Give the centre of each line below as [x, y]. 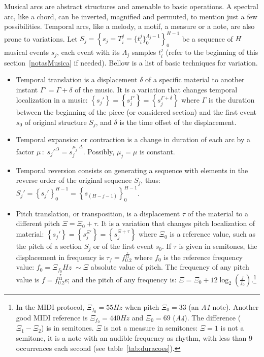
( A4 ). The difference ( [207, 317]
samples [144, 52]
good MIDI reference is [52, 317]
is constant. [157, 151]
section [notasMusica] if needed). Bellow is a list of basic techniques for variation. [131, 62]
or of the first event [123, 246]
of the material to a [218, 213]
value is [28, 279]
